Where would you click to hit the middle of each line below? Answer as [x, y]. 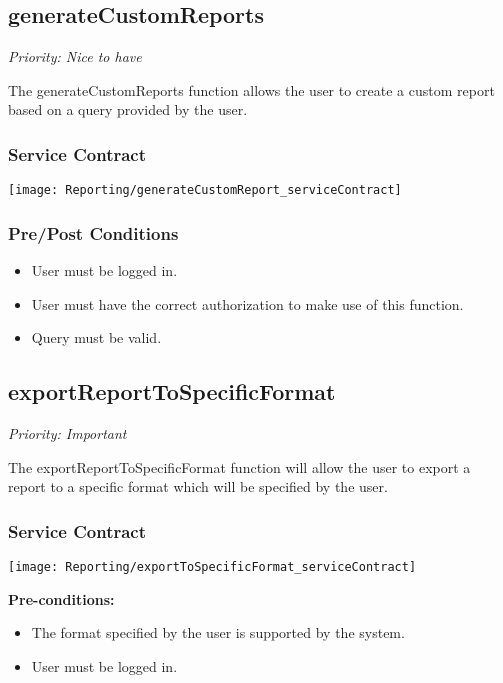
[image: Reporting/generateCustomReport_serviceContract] [205, 190]
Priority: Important [67, 433]
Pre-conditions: [61, 598]
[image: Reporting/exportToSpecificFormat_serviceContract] [212, 567]
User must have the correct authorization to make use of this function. [247, 303]
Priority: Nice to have [75, 56]
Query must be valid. [96, 337]
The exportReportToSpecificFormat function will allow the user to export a [239, 466]
